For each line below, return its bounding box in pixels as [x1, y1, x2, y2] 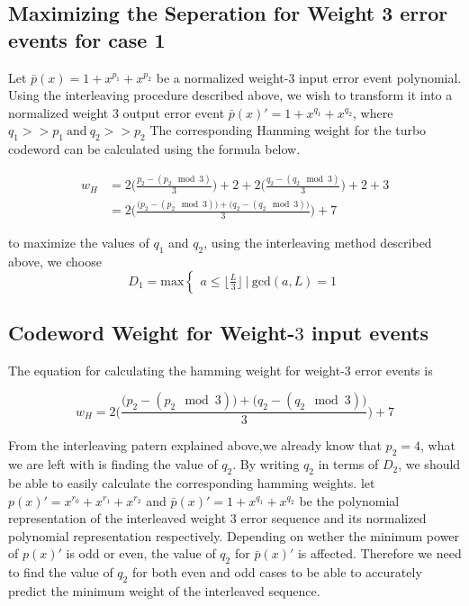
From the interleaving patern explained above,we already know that [8, 436, 382, 455]
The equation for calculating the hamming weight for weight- [8, 360, 345, 379]
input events [311, 318, 429, 346]
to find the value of [8, 563, 113, 582]
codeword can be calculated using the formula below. [8, 140, 301, 158]
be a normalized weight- [156, 68, 289, 86]
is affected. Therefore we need [297, 544, 462, 563]
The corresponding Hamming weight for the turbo [149, 121, 427, 140]
